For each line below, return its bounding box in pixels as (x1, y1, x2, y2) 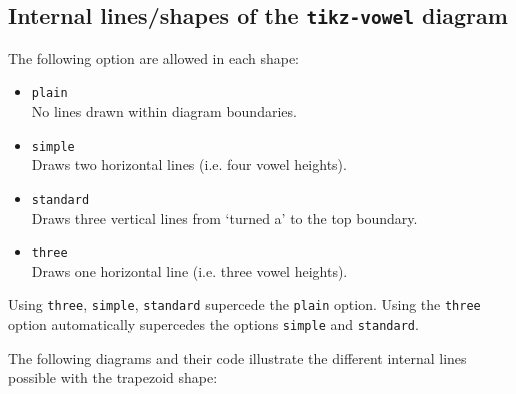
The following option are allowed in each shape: (8, 47, 300, 68)
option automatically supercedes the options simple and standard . (8, 314, 419, 335)
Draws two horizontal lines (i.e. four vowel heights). (31, 154, 347, 175)
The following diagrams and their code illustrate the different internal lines (8, 347, 467, 368)
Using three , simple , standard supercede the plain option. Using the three (8, 294, 481, 315)
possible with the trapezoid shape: (8, 367, 218, 388)
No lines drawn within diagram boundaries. (31, 101, 297, 122)
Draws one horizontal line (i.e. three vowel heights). (31, 260, 348, 281)
